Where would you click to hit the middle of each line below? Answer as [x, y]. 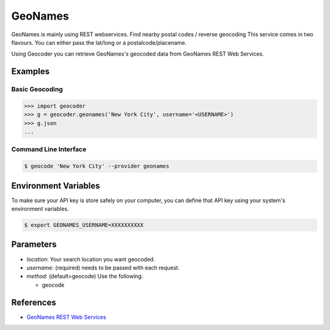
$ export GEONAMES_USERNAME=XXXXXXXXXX [84, 225]
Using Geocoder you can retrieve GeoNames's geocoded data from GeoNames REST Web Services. [137, 54]
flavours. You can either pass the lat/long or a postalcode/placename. [99, 42]
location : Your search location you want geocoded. [91, 259]
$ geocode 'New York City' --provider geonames [97, 166]
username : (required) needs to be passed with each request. [103, 268]
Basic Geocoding [37, 89]
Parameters [34, 245]
